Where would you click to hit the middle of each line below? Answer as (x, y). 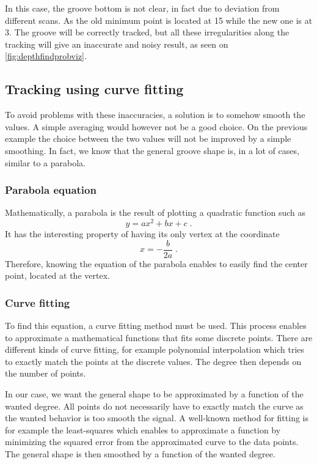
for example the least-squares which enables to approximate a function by (143, 429)
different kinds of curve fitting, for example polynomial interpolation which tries (155, 349)
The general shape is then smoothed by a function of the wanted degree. (140, 454)
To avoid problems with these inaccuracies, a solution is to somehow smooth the (155, 115)
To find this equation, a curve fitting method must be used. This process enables (156, 326)
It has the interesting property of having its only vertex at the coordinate (142, 234)
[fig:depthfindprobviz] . (46, 56)
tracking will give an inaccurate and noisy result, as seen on (117, 44)
